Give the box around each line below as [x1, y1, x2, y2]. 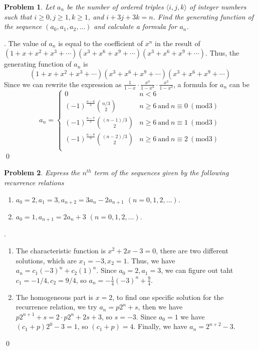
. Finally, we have [133, 321, 187, 331]
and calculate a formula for [94, 21, 177, 32]
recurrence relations [4, 177, 64, 187]
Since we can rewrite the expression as [4, 79, 122, 89]
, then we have [138, 301, 183, 312]
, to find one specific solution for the [112, 291, 224, 302]
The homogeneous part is [16, 291, 93, 302]
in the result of [155, 38, 200, 48]
